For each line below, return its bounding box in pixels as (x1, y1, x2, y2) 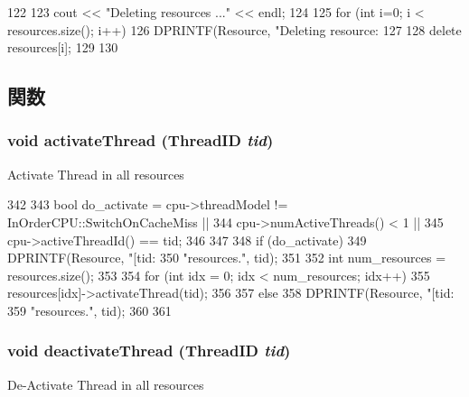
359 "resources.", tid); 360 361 (7, 300, 172, 319)
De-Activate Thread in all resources (7, 374, 204, 393)
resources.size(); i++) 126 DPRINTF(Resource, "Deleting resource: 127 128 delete (7, 20, 462, 39)
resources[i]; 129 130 (7, 38, 118, 57)
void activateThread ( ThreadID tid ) (7, 129, 274, 152)
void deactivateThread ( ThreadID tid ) (7, 339, 291, 362)
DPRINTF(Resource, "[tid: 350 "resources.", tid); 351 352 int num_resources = (7, 248, 446, 267)
